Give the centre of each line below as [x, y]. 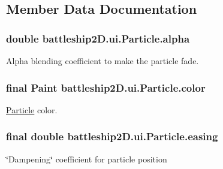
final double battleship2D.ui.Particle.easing [112, 136]
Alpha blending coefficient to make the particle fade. [103, 61]
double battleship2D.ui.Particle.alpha [98, 38]
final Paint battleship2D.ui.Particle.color [106, 87]
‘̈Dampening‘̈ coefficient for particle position [87, 159]
